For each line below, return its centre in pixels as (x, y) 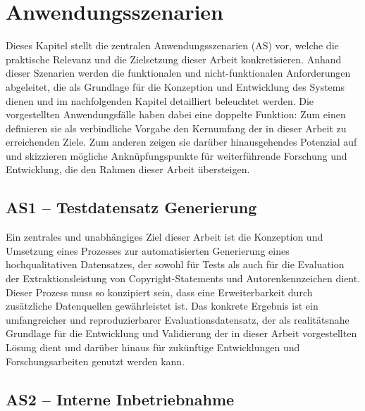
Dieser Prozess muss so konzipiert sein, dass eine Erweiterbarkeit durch (159, 292)
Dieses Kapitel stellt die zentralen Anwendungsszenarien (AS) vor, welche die (172, 45)
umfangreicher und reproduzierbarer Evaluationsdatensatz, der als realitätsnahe (178, 319)
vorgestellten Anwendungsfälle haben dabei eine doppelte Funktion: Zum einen (176, 114)
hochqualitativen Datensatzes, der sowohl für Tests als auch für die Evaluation (175, 264)
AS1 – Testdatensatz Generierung (131, 207)
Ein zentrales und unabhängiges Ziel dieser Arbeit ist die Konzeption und (165, 237)
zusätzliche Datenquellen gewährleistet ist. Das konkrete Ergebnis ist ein (162, 306)
